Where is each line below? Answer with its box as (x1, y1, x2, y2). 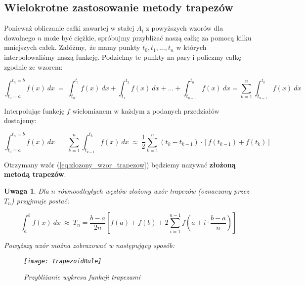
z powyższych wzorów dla (146, 23, 223, 33)
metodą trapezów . (4, 169, 66, 179)
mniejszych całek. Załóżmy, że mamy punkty (4, 42, 140, 52)
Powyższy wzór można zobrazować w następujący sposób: (4, 240, 175, 250)
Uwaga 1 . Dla (4, 185, 49, 196)
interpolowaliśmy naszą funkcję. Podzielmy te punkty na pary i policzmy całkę (4, 51, 241, 62)
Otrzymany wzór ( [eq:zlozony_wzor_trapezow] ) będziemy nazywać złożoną (4, 159, 236, 169)
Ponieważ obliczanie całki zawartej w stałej (4, 23, 134, 33)
